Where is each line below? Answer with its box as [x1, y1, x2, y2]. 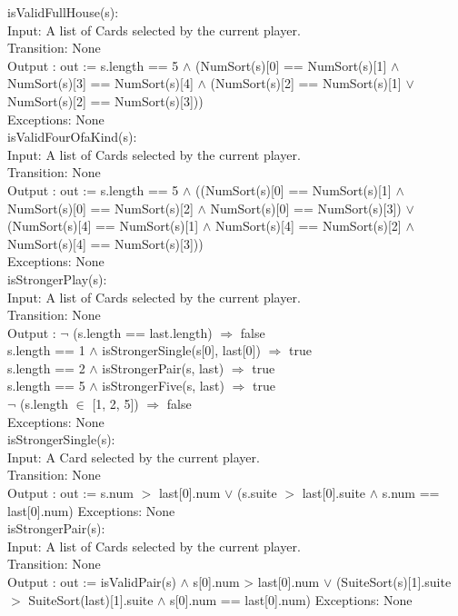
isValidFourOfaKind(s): [7, 127, 137, 146]
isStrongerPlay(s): [7, 269, 107, 288]
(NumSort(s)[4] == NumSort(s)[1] [7, 216, 199, 235]
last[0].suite [302, 483, 366, 502]
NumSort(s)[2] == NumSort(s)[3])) [7, 91, 204, 110]
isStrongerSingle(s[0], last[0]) [102, 341, 261, 360]
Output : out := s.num [7, 483, 134, 502]
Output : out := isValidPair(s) [7, 572, 176, 591]
